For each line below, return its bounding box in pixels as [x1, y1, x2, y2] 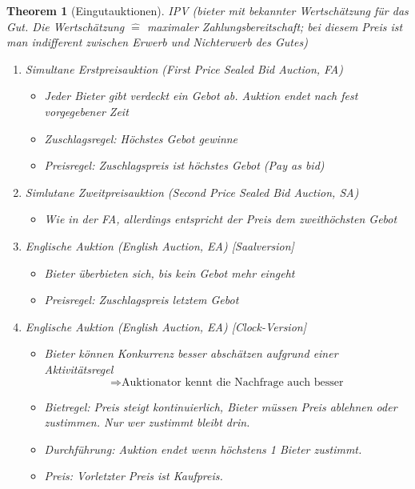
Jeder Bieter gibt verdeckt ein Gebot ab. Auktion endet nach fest [44, 87, 358, 104]
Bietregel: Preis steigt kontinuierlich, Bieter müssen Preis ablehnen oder [44, 398, 397, 415]
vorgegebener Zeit [44, 102, 129, 119]
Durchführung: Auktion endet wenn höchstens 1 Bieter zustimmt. [44, 440, 362, 457]
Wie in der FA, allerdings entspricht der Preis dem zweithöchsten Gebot [44, 210, 397, 227]
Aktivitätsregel [44, 360, 114, 377]
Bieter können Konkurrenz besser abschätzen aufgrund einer [44, 345, 338, 362]
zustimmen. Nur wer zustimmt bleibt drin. [44, 414, 250, 431]
